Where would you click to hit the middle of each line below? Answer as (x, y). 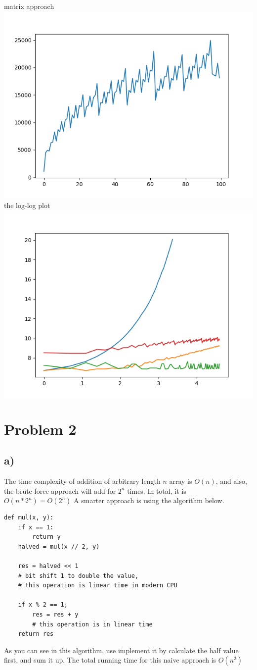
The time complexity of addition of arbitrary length (82, 481)
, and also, (231, 481)
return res (36, 634)
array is (181, 481)
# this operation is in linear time (92, 624)
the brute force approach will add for (60, 490)
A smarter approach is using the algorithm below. (149, 500)
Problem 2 (40, 429)
